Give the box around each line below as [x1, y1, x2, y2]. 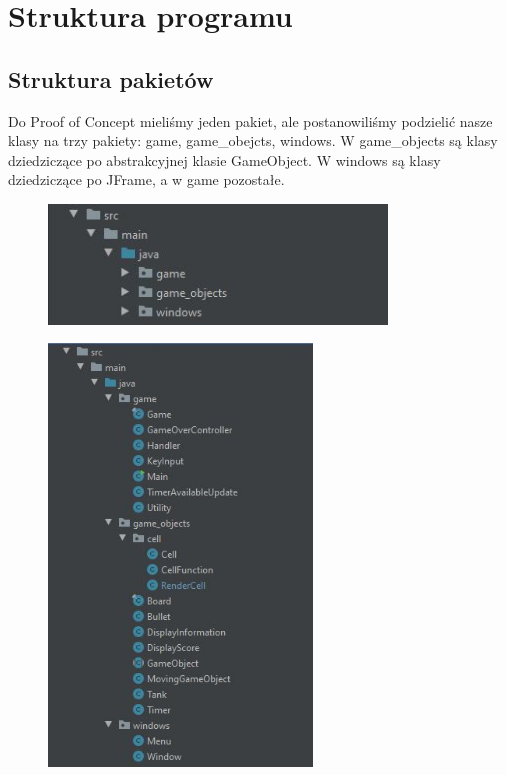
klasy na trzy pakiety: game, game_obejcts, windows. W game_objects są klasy [8, 130, 498, 151]
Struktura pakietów [8, 63, 214, 94]
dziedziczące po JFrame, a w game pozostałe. [8, 169, 285, 190]
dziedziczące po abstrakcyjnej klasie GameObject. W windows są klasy [8, 149, 441, 170]
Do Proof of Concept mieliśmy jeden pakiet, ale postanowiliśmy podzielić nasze [8, 110, 493, 131]
